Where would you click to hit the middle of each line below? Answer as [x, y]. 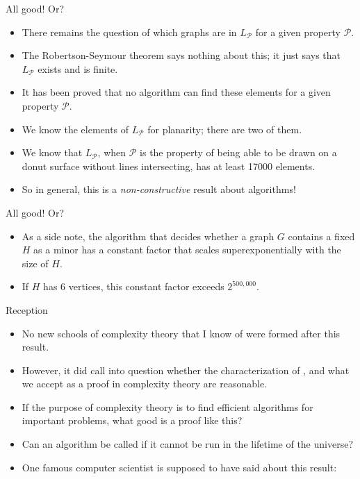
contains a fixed [321, 236]
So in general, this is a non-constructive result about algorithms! [159, 189]
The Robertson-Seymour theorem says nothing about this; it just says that [181, 55]
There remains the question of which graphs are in [129, 32]
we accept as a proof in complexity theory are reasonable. [145, 384]
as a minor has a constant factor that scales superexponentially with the [187, 250]
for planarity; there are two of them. [225, 129]
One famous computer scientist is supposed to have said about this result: [179, 467]
